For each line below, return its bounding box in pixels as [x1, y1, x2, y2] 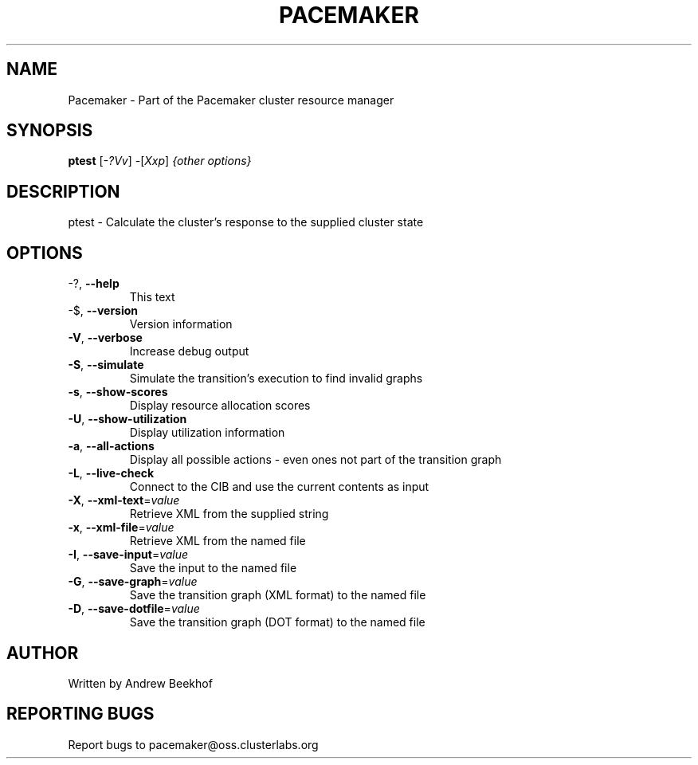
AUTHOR [6, 642, 79, 663]
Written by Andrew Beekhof [68, 676, 213, 690]
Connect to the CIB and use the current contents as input [129, 480, 429, 494]
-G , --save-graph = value [68, 575, 198, 589]
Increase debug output [129, 344, 249, 359]
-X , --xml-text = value [68, 493, 180, 508]
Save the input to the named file [129, 561, 297, 575]
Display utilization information [129, 426, 285, 440]
